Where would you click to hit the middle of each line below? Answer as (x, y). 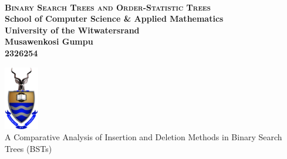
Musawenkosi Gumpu (49, 41)
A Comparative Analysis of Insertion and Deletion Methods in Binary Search (143, 137)
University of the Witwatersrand (72, 30)
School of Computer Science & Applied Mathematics (114, 18)
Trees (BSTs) (28, 149)
